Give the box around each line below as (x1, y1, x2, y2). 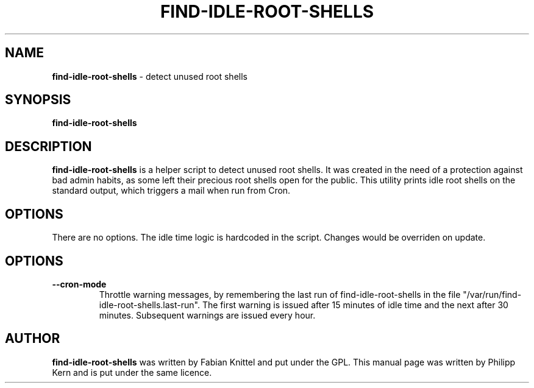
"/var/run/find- (463, 289, 522, 300)
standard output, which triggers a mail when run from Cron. (52, 185, 291, 196)
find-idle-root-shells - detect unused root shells (52, 71, 247, 82)
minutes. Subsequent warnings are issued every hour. (99, 309, 316, 320)
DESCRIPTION (5, 138, 92, 154)
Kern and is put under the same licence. (52, 367, 212, 378)
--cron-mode (52, 278, 107, 289)
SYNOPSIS (5, 92, 71, 108)
